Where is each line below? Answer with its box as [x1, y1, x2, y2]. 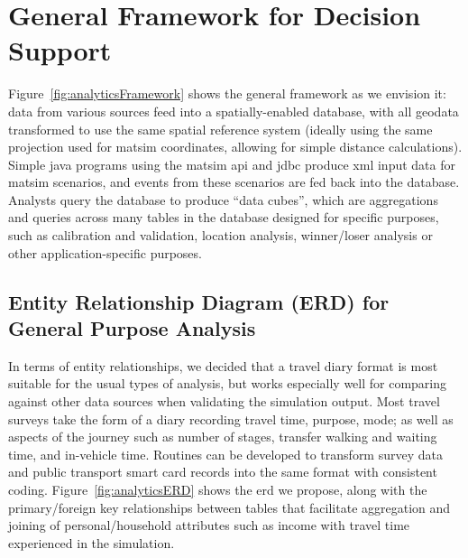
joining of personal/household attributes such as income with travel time [8, 516, 410, 535]
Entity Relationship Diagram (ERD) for [8, 287, 390, 315]
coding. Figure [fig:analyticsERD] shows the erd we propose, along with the [8, 480, 427, 498]
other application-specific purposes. [8, 243, 202, 262]
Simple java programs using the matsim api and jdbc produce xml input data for [8, 154, 455, 173]
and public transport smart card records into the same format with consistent [8, 462, 437, 481]
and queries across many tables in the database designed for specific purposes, [8, 208, 439, 227]
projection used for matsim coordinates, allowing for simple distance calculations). [8, 137, 463, 156]
